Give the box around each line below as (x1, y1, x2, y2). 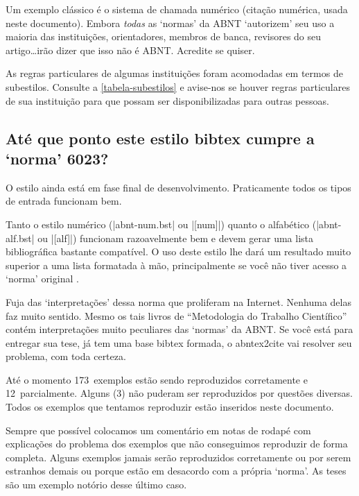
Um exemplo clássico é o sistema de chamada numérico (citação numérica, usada (6, 2, 348, 16)
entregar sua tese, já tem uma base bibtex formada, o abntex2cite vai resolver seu (6, 335, 352, 350)
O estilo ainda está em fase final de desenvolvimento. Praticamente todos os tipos (6, 180, 351, 194)
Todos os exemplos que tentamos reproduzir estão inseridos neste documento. (6, 400, 334, 414)
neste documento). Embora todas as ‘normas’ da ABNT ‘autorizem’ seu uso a (6, 15, 335, 30)
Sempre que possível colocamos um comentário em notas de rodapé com (6, 422, 311, 437)
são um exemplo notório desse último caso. (6, 477, 187, 492)
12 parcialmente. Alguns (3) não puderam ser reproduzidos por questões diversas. (6, 386, 353, 400)
